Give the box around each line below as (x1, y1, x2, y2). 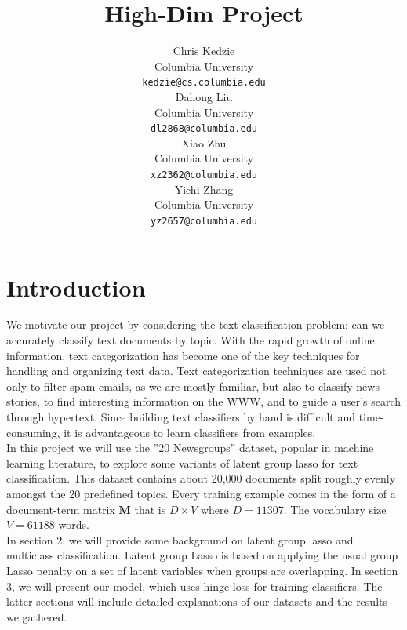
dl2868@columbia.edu (150, 123, 258, 135)
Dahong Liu (175, 88, 233, 104)
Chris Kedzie (173, 42, 235, 59)
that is (134, 501, 166, 517)
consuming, (6, 424, 60, 440)
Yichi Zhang (174, 180, 234, 197)
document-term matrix (6, 501, 115, 517)
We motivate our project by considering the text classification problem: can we (6, 316, 385, 333)
